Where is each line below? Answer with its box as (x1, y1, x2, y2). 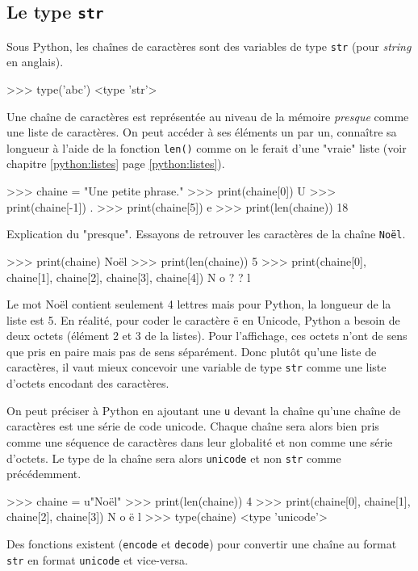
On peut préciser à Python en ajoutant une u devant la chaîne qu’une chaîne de (6, 401, 401, 418)
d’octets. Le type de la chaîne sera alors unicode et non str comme (6, 449, 341, 466)
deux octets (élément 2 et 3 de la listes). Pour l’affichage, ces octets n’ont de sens (6, 327, 408, 344)
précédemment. (6, 465, 82, 482)
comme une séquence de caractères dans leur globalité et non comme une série (6, 433, 393, 450)
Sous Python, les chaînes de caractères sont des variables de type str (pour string (6, 37, 412, 54)
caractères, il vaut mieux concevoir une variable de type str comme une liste (6, 359, 387, 376)
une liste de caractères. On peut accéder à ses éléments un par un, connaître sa (6, 124, 397, 141)
